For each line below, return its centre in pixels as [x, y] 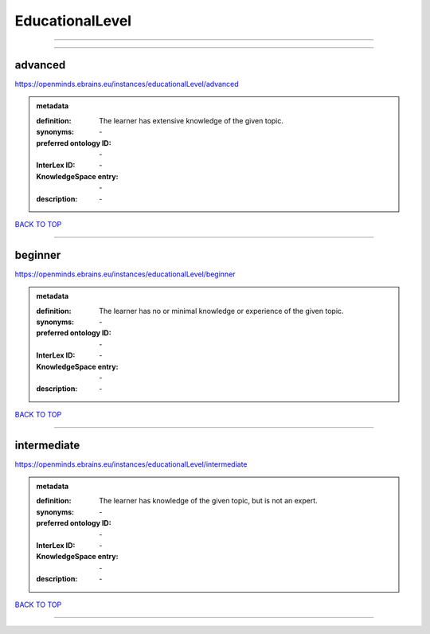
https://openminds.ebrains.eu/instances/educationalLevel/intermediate [131, 464]
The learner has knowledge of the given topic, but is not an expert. [208, 501]
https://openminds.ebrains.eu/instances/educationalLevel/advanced [127, 84]
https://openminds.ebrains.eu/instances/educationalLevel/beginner [125, 274]
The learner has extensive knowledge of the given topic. [192, 120]
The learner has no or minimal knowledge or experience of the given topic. [221, 311]
